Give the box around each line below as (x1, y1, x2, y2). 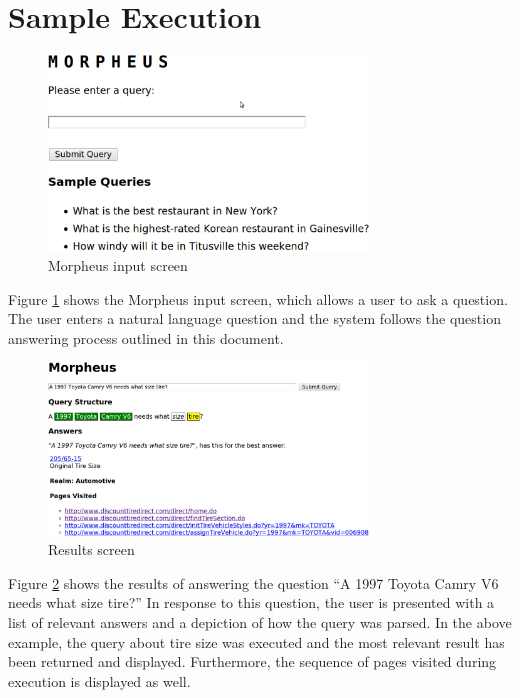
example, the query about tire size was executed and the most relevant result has (8, 631, 505, 652)
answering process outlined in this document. (8, 327, 284, 348)
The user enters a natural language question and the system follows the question (8, 308, 501, 329)
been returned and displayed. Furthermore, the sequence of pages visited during (8, 651, 497, 672)
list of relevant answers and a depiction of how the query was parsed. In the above (8, 612, 512, 633)
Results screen (48, 539, 135, 560)
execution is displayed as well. (8, 670, 191, 691)
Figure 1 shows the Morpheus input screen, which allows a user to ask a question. (8, 288, 508, 309)
